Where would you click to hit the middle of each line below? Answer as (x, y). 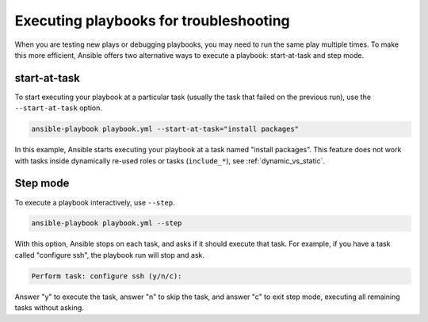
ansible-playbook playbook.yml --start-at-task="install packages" (165, 129)
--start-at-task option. (59, 108)
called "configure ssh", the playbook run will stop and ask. (110, 255)
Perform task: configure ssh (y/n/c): (107, 276)
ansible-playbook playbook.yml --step (107, 223)
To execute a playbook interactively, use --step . (95, 202)
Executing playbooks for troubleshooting (153, 21)
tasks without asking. (50, 308)
